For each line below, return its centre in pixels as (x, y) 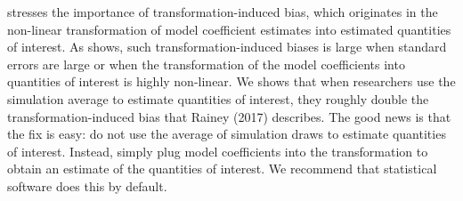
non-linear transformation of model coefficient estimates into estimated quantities (229, 29)
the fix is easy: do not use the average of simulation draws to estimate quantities (227, 134)
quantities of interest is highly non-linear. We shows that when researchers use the (231, 81)
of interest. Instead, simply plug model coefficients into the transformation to (218, 151)
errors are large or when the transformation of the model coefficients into (206, 64)
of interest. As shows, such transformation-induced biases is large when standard (227, 47)
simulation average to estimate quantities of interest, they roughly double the (218, 98)
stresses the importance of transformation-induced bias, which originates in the (223, 12)
